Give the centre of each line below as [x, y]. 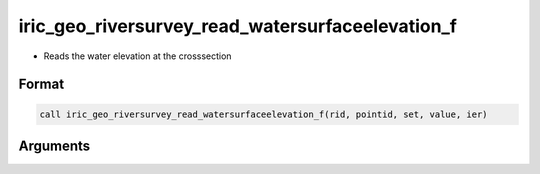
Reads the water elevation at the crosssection [137, 56]
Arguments [54, 145]
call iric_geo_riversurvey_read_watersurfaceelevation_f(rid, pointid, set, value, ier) [264, 114]
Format [41, 84]
